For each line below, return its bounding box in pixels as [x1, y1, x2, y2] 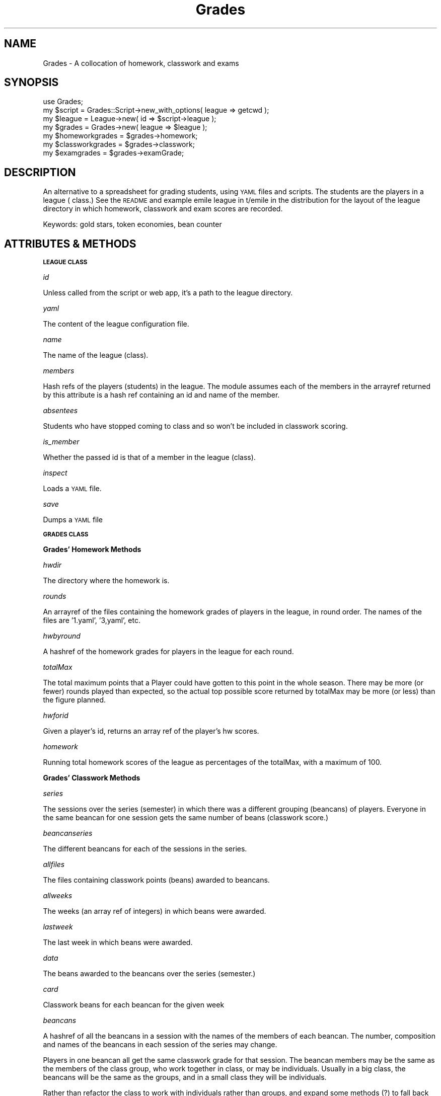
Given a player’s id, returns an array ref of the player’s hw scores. [43, 727, 259, 736]
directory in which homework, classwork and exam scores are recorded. [43, 204, 283, 213]
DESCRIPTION [4, 166, 76, 179]
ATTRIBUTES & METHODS [4, 237, 136, 250]
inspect [43, 468, 67, 478]
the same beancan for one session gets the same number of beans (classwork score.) [43, 813, 329, 822]
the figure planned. [43, 695, 106, 704]
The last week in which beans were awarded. [43, 938, 193, 947]
